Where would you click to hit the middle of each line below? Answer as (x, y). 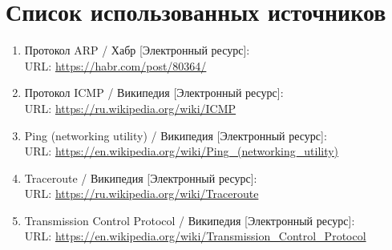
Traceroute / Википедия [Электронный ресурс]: (141, 177)
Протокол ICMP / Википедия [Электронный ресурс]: (154, 93)
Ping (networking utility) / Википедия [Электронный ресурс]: (176, 135)
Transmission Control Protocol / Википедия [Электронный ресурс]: (190, 220)
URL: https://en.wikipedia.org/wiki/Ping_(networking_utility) (182, 151)
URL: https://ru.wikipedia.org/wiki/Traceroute (141, 194)
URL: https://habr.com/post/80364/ (115, 65)
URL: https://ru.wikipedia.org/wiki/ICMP (130, 108)
